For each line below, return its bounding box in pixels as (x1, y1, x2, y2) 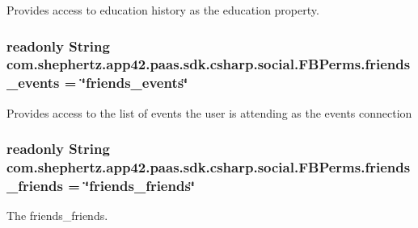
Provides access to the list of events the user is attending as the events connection (6, 104, 412, 121)
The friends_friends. (6, 207, 108, 224)
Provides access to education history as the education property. (6, 2, 319, 18)
